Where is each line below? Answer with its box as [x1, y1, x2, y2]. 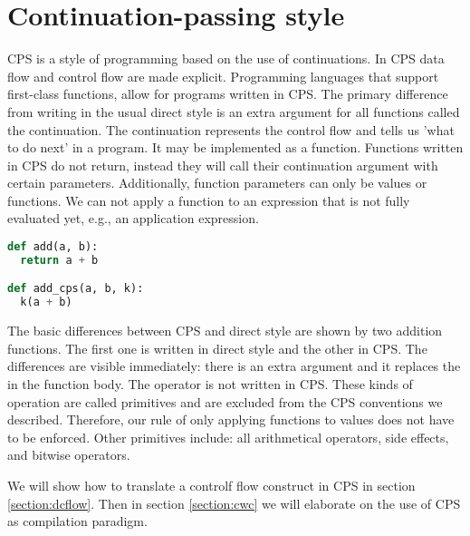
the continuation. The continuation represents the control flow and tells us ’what [7, 120, 455, 139]
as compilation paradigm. [7, 512, 148, 531]
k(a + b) [20, 296, 72, 309]
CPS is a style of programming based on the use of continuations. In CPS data [7, 49, 445, 68]
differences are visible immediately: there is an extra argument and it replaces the [7, 356, 461, 375]
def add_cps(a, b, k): [7, 282, 144, 296]
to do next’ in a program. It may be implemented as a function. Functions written [7, 138, 464, 157]
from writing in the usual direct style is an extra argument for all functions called [7, 102, 460, 121]
